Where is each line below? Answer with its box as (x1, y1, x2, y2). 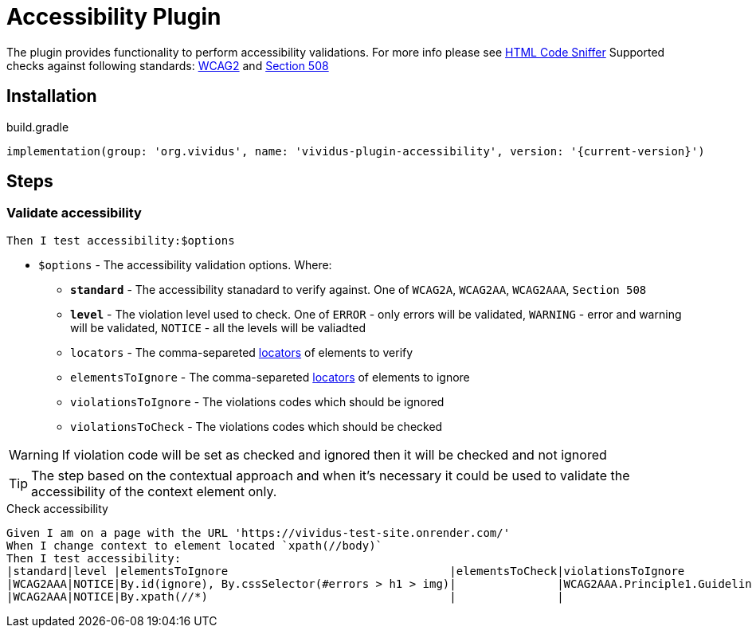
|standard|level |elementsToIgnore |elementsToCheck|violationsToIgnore (6, 564, 685, 577)
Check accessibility (6, 501, 108, 515)
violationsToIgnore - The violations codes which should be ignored (70, 394, 445, 409)
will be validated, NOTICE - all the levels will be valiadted (70, 320, 366, 335)
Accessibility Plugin (6, 3, 221, 30)
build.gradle (6, 119, 69, 134)
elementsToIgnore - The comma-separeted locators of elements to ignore (70, 370, 470, 384)
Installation (6, 86, 97, 107)
